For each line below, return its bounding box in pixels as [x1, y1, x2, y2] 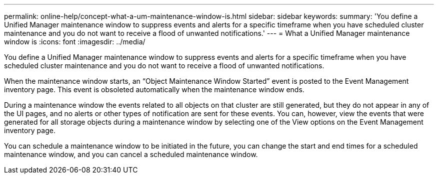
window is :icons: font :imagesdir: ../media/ [4, 37, 145, 46]
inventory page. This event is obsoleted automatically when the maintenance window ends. [4, 85, 304, 94]
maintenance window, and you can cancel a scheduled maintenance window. [4, 150, 258, 159]
